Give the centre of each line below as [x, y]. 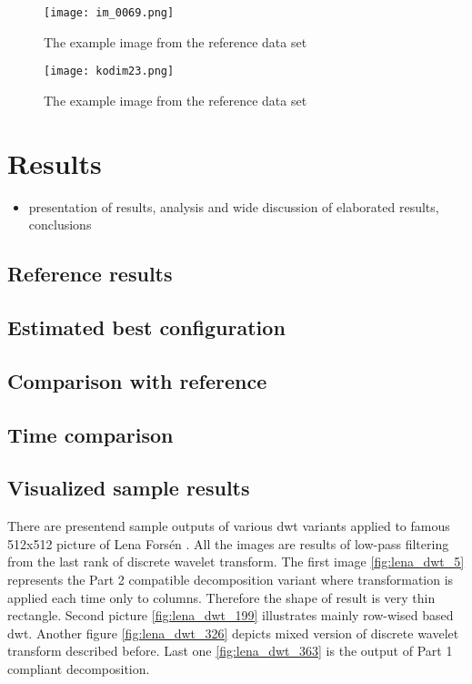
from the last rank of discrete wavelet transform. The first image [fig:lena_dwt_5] [236, 561]
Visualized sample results [129, 488]
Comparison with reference [137, 380]
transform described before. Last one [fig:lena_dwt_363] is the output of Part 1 [230, 651]
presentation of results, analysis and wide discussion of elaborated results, [234, 206]
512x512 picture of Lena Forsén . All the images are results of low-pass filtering [228, 543]
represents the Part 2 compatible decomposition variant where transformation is [231, 579]
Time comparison [90, 434]
